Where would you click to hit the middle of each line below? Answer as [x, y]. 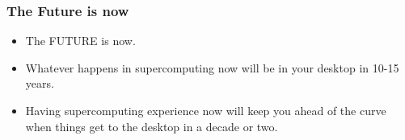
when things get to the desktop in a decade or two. [152, 126]
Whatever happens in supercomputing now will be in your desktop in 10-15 [212, 67]
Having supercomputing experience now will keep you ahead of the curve [206, 110]
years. [40, 83]
